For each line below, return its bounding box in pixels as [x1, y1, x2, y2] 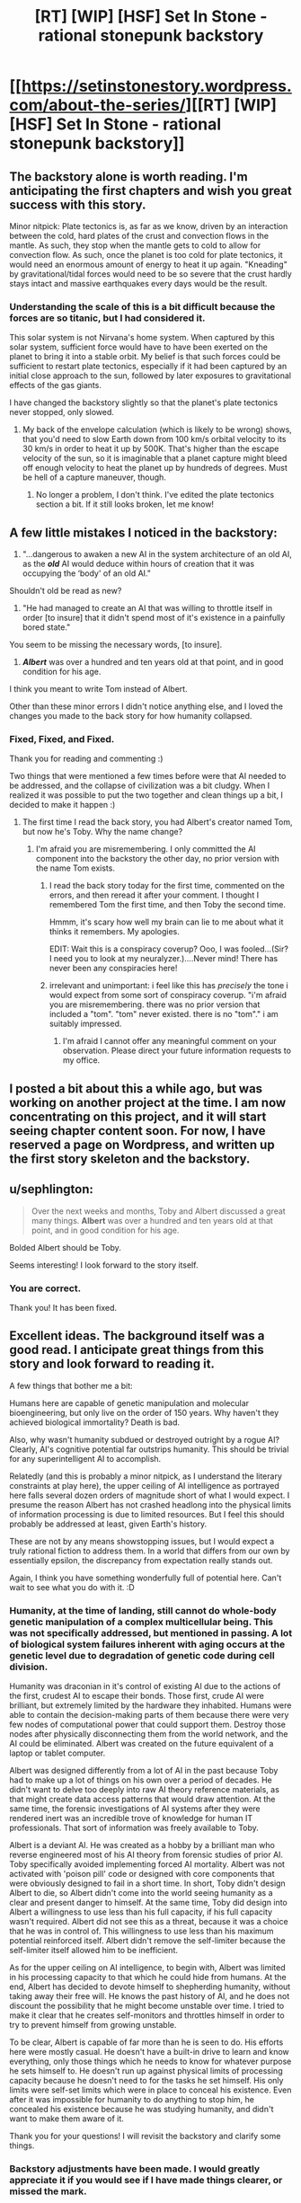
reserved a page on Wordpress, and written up [9, 1137, 276, 1152]
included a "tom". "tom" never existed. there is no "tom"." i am [49, 1009, 279, 1020]
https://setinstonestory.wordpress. [21, 76, 292, 96]
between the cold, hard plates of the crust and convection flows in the [9, 231, 270, 241]
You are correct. [9, 1282, 82, 1295]
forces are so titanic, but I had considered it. [9, 312, 206, 324]
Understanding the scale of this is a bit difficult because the [9, 300, 276, 313]
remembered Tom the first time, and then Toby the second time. [49, 899, 286, 910]
